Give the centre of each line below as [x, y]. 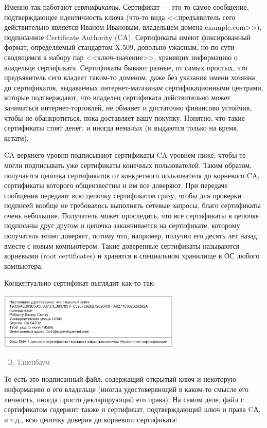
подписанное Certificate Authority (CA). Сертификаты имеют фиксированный [128, 37]
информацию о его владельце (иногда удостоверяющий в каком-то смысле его [127, 389]
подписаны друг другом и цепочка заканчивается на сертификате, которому [122, 225]
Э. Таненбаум [29, 361]
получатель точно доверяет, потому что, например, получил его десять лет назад [131, 236]
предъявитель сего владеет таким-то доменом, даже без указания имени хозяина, [131, 77]
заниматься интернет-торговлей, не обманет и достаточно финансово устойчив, [128, 107]
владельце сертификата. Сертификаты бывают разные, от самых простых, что [126, 67]
